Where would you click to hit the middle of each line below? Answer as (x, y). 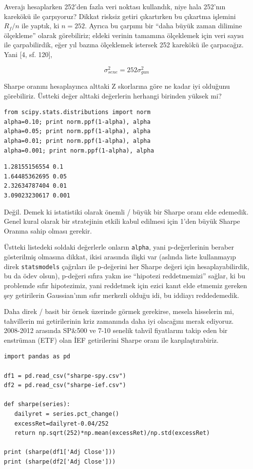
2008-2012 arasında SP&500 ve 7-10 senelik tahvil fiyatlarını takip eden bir (116, 330)
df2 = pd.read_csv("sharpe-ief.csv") (65, 385)
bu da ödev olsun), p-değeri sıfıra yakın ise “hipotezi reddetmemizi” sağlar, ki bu (125, 276)
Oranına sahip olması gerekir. (48, 230)
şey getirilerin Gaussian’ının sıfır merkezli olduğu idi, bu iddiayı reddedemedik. (122, 295)
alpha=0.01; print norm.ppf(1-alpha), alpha (77, 141)
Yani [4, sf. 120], (28, 54)
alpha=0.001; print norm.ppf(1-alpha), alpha (79, 150)
